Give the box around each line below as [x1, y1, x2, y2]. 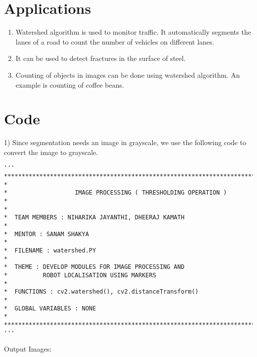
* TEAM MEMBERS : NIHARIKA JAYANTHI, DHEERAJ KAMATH [4, 214, 185, 221]
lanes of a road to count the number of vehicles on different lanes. [15, 36, 214, 47]
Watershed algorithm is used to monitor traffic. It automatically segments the [15, 27, 251, 37]
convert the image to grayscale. [4, 147, 98, 157]
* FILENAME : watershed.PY [4, 247, 96, 254]
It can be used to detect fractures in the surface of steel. [15, 53, 186, 63]
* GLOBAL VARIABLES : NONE [4, 305, 96, 312]
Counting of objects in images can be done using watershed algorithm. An [15, 69, 240, 80]
